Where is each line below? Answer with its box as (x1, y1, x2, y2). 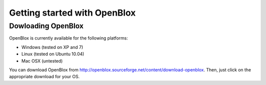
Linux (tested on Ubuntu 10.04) (21, 51, 85, 57)
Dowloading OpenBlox (9, 21, 84, 30)
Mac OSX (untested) (21, 58, 63, 64)
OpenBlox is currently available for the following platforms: (9, 35, 128, 41)
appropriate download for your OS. (9, 74, 80, 80)
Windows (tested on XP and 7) (21, 44, 83, 50)
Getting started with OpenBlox (9, 7, 136, 18)
